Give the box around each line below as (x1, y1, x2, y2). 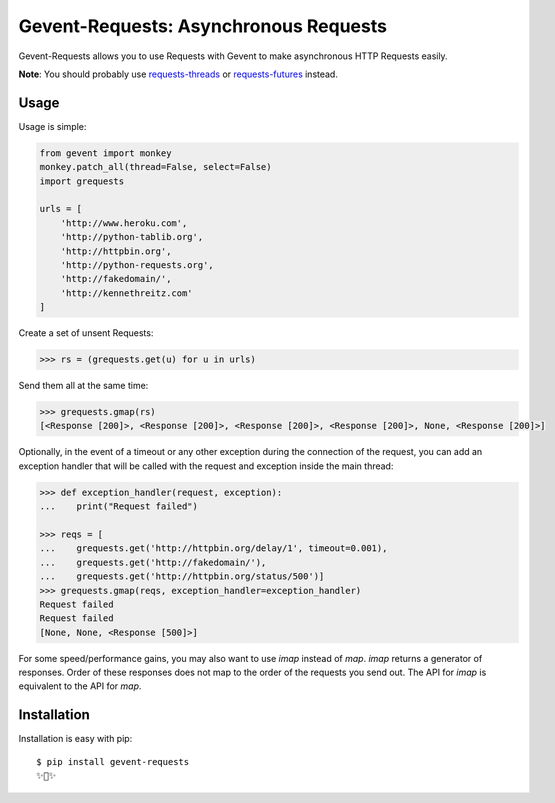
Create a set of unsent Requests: (18, 327, 154, 339)
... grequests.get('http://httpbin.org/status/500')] (39, 571, 325, 582)
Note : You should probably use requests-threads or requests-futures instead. (18, 68, 339, 80)
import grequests (39, 175, 125, 187)
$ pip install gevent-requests (36, 756, 190, 767)
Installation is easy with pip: (18, 733, 133, 745)
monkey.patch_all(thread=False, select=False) (39, 161, 272, 173)
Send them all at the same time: (18, 380, 149, 392)
